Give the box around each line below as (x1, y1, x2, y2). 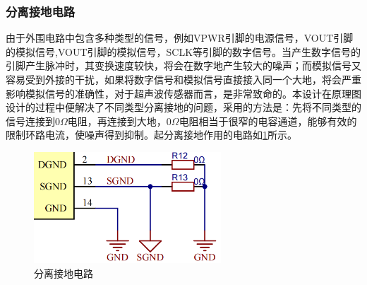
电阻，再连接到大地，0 (67, 113, 172, 128)
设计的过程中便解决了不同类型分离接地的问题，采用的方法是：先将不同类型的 (6, 100, 361, 115)
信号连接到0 (6, 113, 60, 128)
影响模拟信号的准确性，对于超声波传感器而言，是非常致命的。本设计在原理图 (6, 86, 361, 100)
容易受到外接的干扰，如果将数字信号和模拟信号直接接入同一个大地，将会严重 (6, 72, 361, 86)
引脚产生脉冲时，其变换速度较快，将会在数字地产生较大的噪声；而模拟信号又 (6, 58, 361, 73)
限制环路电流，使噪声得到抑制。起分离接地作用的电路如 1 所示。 (6, 127, 297, 142)
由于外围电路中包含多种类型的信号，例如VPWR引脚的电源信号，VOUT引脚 (6, 30, 354, 45)
